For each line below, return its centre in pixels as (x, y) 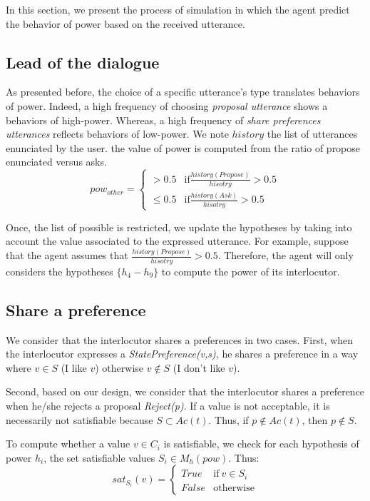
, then (315, 419)
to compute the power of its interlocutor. (251, 271)
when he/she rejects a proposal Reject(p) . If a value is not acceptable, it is (168, 405)
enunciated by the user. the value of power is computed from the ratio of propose (183, 147)
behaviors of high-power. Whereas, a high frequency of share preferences (163, 120)
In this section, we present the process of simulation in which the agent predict (178, 9)
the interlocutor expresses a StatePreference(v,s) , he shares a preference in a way (182, 354)
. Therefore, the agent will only (286, 255)
